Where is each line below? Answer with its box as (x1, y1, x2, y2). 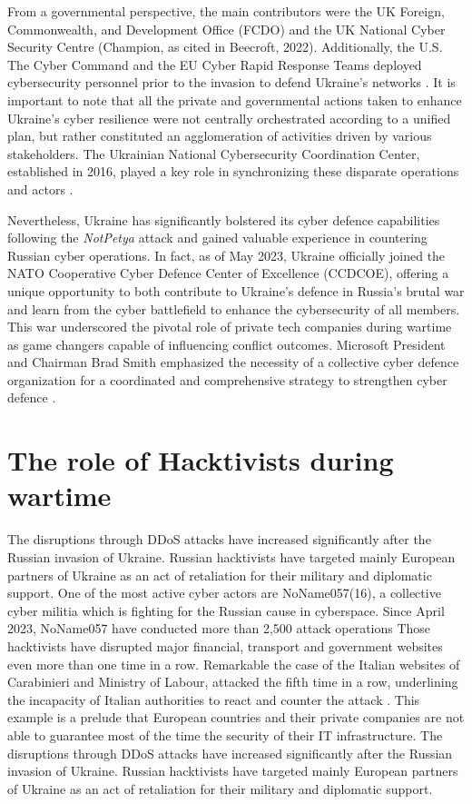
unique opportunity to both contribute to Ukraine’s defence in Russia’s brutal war (7, 281, 465, 300)
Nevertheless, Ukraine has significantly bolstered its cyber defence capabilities (7, 210, 440, 229)
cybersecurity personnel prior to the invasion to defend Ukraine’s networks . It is (7, 73, 456, 92)
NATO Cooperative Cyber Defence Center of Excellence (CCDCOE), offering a (7, 263, 449, 283)
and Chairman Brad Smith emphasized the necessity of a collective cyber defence (7, 352, 459, 372)
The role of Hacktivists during (7, 442, 394, 479)
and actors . (7, 179, 74, 198)
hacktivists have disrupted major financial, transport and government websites (7, 636, 443, 655)
